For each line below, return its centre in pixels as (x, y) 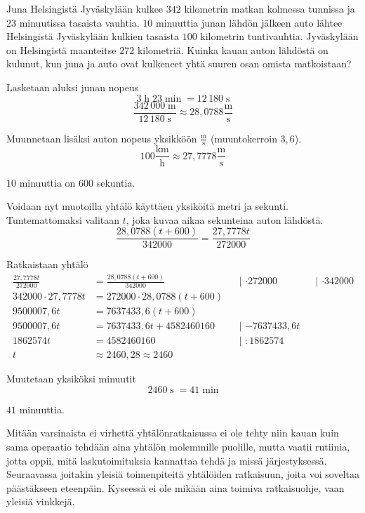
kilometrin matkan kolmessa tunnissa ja (270, 8)
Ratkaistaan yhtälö (47, 264)
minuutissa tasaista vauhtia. (79, 22)
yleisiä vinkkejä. (41, 501)
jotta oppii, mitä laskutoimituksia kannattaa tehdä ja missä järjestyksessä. (167, 460)
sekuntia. (116, 182)
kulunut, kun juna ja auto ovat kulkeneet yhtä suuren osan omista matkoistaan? (179, 64)
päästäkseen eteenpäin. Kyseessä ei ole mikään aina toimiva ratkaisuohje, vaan (175, 487)
